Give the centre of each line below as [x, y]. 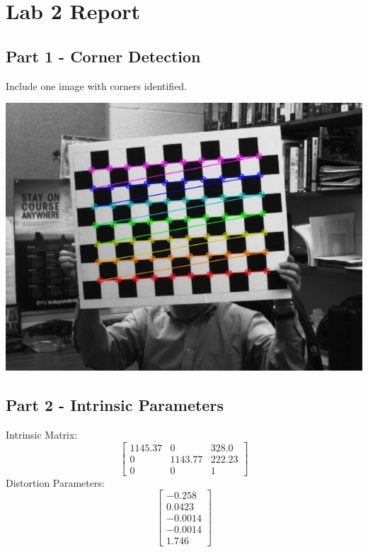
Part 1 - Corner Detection [103, 56]
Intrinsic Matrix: [42, 434]
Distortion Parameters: [55, 482]
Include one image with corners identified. [97, 85]
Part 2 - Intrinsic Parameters [115, 405]
